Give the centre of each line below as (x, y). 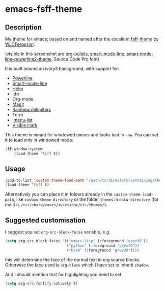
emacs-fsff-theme (44, 9)
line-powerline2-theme (28, 59)
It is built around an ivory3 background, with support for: (62, 68)
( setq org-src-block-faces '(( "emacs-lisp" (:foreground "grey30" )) (77, 241)
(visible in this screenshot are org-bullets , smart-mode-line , (65, 54)
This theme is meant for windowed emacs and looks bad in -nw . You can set (82, 135)
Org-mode (23, 99)
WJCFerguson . (20, 44)
